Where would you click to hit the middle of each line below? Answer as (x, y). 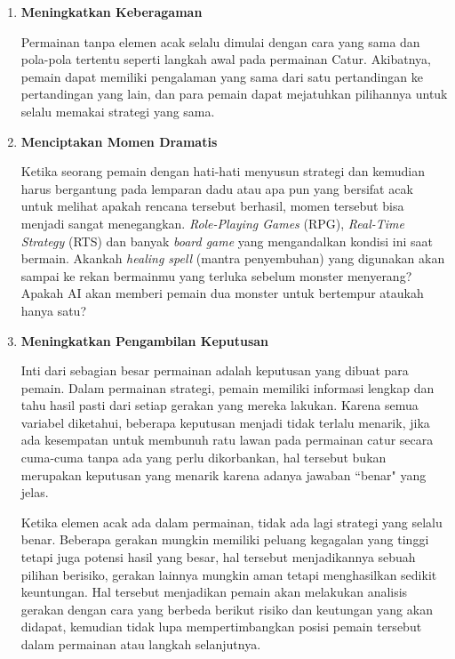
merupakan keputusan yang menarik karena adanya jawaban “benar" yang (224, 474)
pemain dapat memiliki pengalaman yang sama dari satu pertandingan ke (222, 76)
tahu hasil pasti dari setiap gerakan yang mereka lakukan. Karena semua (220, 405)
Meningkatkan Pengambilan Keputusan (145, 340)
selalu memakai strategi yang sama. (118, 111)
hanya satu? (53, 310)
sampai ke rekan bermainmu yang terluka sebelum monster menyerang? (216, 275)
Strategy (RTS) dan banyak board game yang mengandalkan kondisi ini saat (227, 241)
